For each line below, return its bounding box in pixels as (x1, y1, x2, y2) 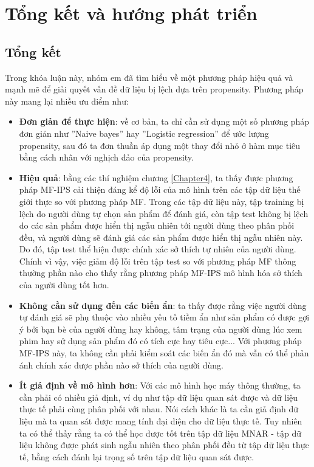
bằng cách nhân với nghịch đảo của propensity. (19, 151, 194, 164)
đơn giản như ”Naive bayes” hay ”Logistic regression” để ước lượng (19, 126, 269, 139)
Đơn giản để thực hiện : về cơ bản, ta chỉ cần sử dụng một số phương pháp (19, 115, 310, 128)
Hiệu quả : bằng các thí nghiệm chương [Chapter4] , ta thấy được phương (19, 171, 293, 184)
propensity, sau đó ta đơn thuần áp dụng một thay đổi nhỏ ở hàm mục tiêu (19, 139, 301, 151)
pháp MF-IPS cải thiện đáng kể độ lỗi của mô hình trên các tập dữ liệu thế (19, 183, 301, 196)
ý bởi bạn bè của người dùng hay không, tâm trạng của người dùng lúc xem (19, 322, 302, 335)
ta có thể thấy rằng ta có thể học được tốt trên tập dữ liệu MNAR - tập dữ (19, 426, 302, 439)
